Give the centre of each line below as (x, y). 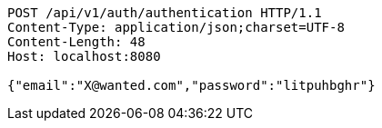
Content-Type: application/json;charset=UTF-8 (176, 27)
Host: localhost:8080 (84, 56)
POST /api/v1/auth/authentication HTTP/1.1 (165, 13)
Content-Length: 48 (76, 42)
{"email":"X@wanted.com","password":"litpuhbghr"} (191, 85)
